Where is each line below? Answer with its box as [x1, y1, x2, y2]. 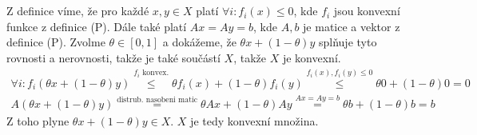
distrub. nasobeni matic [117, 96, 198, 105]
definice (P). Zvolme [6, 34, 105, 50]
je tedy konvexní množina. [190, 113, 319, 129]
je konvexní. [282, 49, 341, 66]
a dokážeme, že [162, 34, 237, 50]
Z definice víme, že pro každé [6, 2, 149, 19]
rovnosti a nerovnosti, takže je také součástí [6, 49, 221, 66]
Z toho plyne [6, 113, 70, 129]
